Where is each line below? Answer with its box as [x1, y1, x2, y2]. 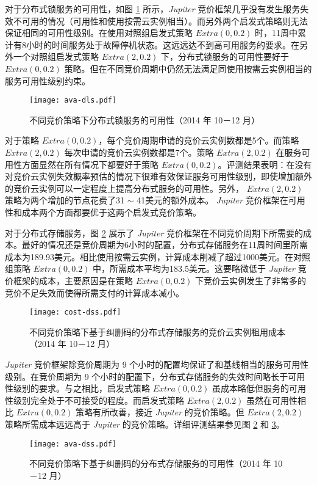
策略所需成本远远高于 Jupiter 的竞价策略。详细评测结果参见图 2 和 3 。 [5, 417, 285, 430]
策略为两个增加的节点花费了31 [5, 194, 124, 206]
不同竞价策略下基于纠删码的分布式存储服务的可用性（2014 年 [29, 457, 271, 470]
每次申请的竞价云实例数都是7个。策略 [64, 146, 214, 158]
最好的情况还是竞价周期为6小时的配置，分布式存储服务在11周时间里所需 [21, 238, 308, 251]
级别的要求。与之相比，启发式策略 [13, 382, 150, 395]
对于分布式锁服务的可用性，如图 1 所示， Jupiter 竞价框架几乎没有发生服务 [5, 2, 301, 15]
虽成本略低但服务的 [212, 382, 290, 395]
